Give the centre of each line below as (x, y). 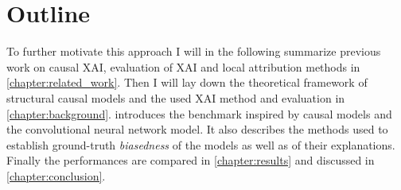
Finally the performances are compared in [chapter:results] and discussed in (191, 160)
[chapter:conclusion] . (56, 175)
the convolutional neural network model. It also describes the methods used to (197, 129)
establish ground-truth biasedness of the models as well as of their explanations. (201, 144)
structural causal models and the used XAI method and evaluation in (176, 97)
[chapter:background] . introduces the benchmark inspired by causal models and (199, 113)
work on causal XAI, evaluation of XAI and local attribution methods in (183, 66)
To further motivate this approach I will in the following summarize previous (194, 51)
